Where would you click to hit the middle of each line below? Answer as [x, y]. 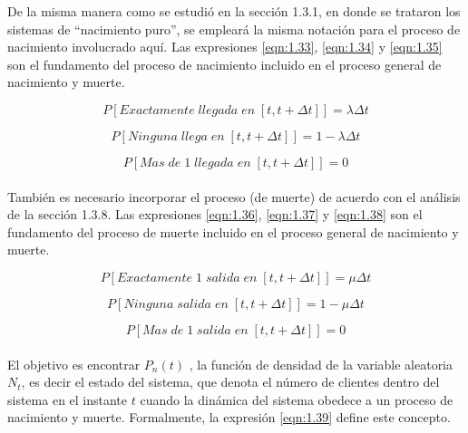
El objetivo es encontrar [74, 364]
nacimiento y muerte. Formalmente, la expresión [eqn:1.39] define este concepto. [229, 417]
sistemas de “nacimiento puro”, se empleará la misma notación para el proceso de [234, 29]
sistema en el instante [68, 399]
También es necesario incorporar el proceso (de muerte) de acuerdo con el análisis [234, 196]
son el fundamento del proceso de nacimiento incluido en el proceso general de [224, 64]
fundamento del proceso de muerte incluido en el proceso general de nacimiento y [233, 231]
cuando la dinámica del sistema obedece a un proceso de [297, 399]
